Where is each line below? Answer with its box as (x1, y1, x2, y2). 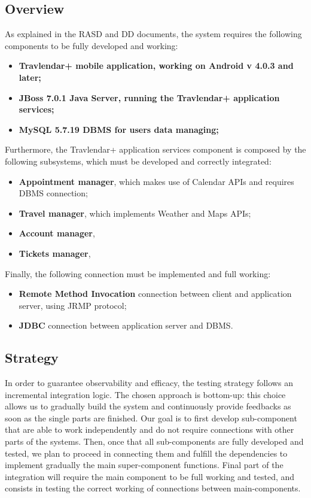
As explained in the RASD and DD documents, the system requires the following (5, 28, 302, 40)
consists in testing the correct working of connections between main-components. (5, 482, 301, 494)
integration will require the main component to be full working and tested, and (5, 470, 295, 482)
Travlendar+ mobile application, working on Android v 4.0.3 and (19, 59, 294, 72)
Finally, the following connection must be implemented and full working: (5, 267, 271, 280)
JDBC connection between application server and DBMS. (19, 319, 233, 332)
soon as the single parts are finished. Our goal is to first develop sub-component (5, 411, 297, 424)
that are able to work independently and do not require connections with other (5, 423, 294, 436)
